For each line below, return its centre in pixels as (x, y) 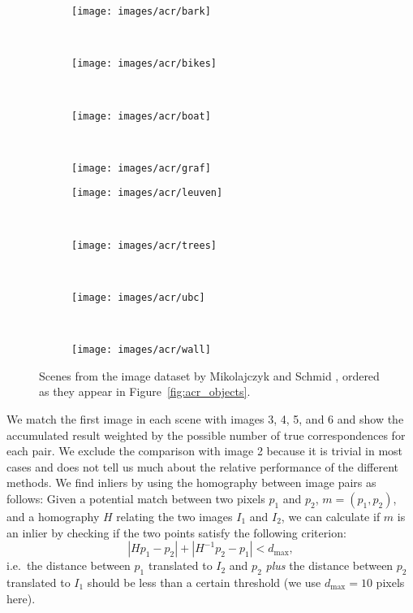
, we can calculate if (331, 516)
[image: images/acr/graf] (141, 168)
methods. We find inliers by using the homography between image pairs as (191, 483)
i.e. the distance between (69, 565)
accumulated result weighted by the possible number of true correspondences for (206, 435)
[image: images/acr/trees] (144, 245)
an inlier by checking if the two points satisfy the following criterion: (176, 532)
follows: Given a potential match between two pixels (136, 498)
